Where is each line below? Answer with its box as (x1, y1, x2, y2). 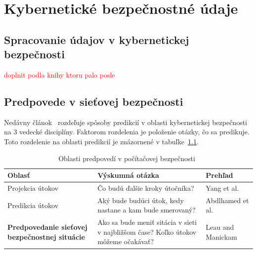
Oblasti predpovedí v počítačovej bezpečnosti (58, 153, 195, 163)
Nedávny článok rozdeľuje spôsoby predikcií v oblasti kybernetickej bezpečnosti (4, 117, 248, 127)
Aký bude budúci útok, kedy (97, 195, 184, 205)
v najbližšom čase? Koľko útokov (97, 226, 197, 237)
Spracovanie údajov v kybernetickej (4, 32, 189, 47)
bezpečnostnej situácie (7, 231, 85, 242)
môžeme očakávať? (97, 236, 154, 247)
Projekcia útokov (7, 182, 58, 193)
